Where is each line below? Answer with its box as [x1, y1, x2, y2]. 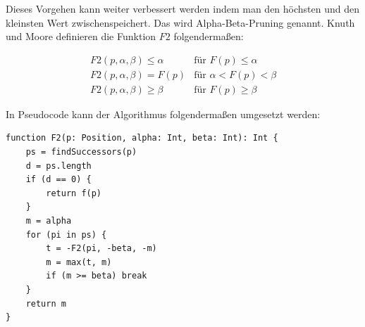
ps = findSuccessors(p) [25, 147, 137, 158]
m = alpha [25, 216, 72, 226]
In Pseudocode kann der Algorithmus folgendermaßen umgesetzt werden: [6, 106, 321, 121]
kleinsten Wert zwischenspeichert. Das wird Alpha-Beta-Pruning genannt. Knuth [6, 15, 355, 30]
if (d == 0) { [25, 174, 92, 185]
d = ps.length [25, 160, 92, 171]
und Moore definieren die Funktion [6, 29, 156, 44]
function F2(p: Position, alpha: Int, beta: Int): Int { [6, 133, 278, 143]
